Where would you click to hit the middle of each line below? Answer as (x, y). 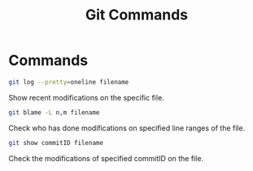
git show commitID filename (56, 143)
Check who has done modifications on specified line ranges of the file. (127, 128)
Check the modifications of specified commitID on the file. (106, 158)
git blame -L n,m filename (54, 112)
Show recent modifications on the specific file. (86, 97)
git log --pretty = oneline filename (69, 82)
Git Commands (137, 15)
